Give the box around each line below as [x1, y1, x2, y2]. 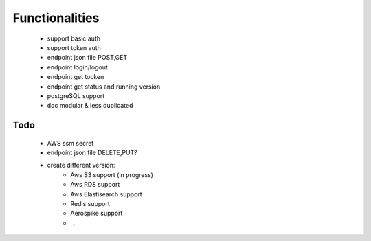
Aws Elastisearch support [70, 190, 142, 198]
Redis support [70, 200, 110, 208]
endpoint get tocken [47, 73, 104, 81]
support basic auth [47, 34, 101, 43]
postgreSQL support [47, 91, 105, 100]
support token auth [47, 43, 101, 51]
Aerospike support [70, 209, 123, 218]
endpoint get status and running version [47, 82, 161, 91]
